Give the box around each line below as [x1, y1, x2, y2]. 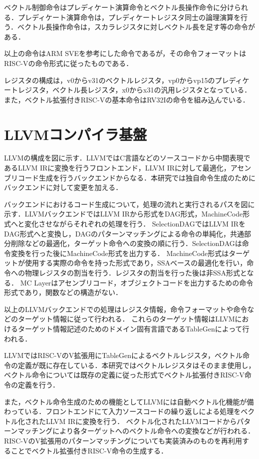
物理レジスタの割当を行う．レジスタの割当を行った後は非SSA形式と [24, 267, 247, 277]
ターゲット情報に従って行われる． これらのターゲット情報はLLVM [17, 313, 235, 324]
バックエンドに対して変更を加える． [4, 182, 123, 192]
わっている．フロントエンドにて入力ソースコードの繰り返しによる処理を [4, 406, 241, 416]
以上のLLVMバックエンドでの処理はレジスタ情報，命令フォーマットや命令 [4, 303, 248, 314]
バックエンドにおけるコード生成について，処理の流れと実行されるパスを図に [4, 198, 255, 209]
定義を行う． [17, 379, 59, 389]
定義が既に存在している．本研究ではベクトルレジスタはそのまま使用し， [17, 359, 256, 370]
